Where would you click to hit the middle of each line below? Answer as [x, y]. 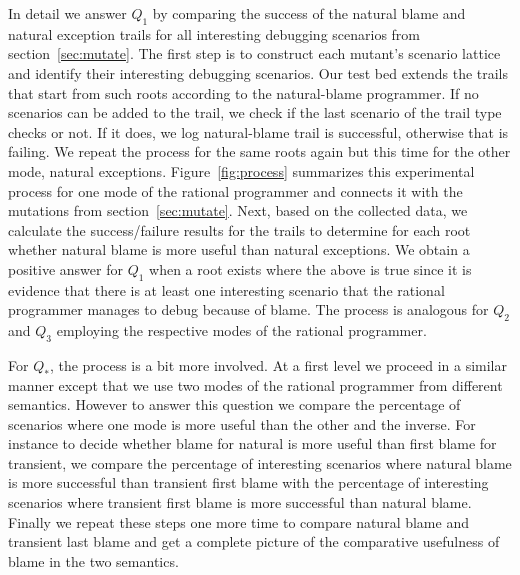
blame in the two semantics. [93, 560]
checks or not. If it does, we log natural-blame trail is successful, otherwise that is [258, 131]
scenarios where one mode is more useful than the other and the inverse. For [242, 423]
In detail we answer [67, 13]
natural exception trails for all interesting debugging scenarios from [214, 33]
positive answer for [65, 268]
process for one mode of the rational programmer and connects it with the [235, 190]
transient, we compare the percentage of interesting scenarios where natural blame [260, 462]
